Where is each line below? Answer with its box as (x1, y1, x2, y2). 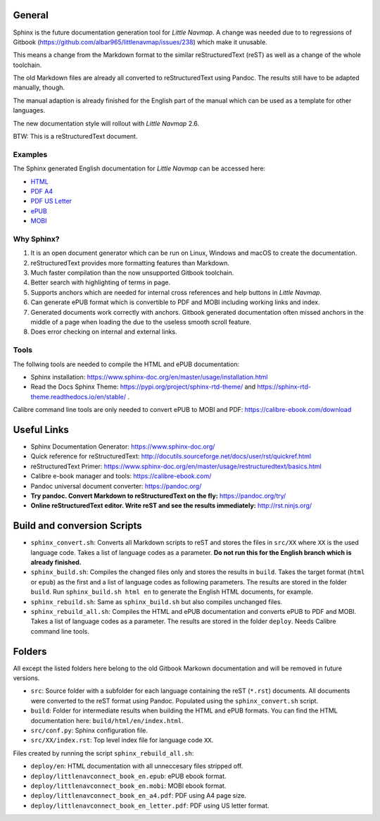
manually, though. (13, 83, 65, 92)
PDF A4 (30, 187, 53, 195)
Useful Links (13, 423, 70, 436)
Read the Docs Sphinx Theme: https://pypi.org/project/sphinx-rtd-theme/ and (30, 382, 256, 391)
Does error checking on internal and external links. (30, 327, 177, 336)
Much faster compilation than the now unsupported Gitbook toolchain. (30, 268, 234, 277)
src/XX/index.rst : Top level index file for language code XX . (30, 736, 214, 744)
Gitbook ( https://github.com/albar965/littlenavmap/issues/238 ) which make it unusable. (13, 37, 267, 46)
